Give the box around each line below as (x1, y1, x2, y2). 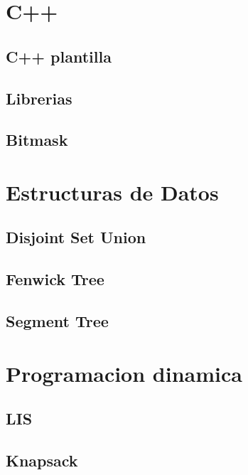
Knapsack (6, 449, 78, 471)
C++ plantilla (6, 45, 112, 67)
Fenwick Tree (6, 268, 104, 290)
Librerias (6, 87, 72, 109)
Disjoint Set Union (6, 226, 146, 248)
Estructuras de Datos (6, 177, 219, 206)
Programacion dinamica (6, 358, 242, 388)
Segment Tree (6, 310, 109, 332)
